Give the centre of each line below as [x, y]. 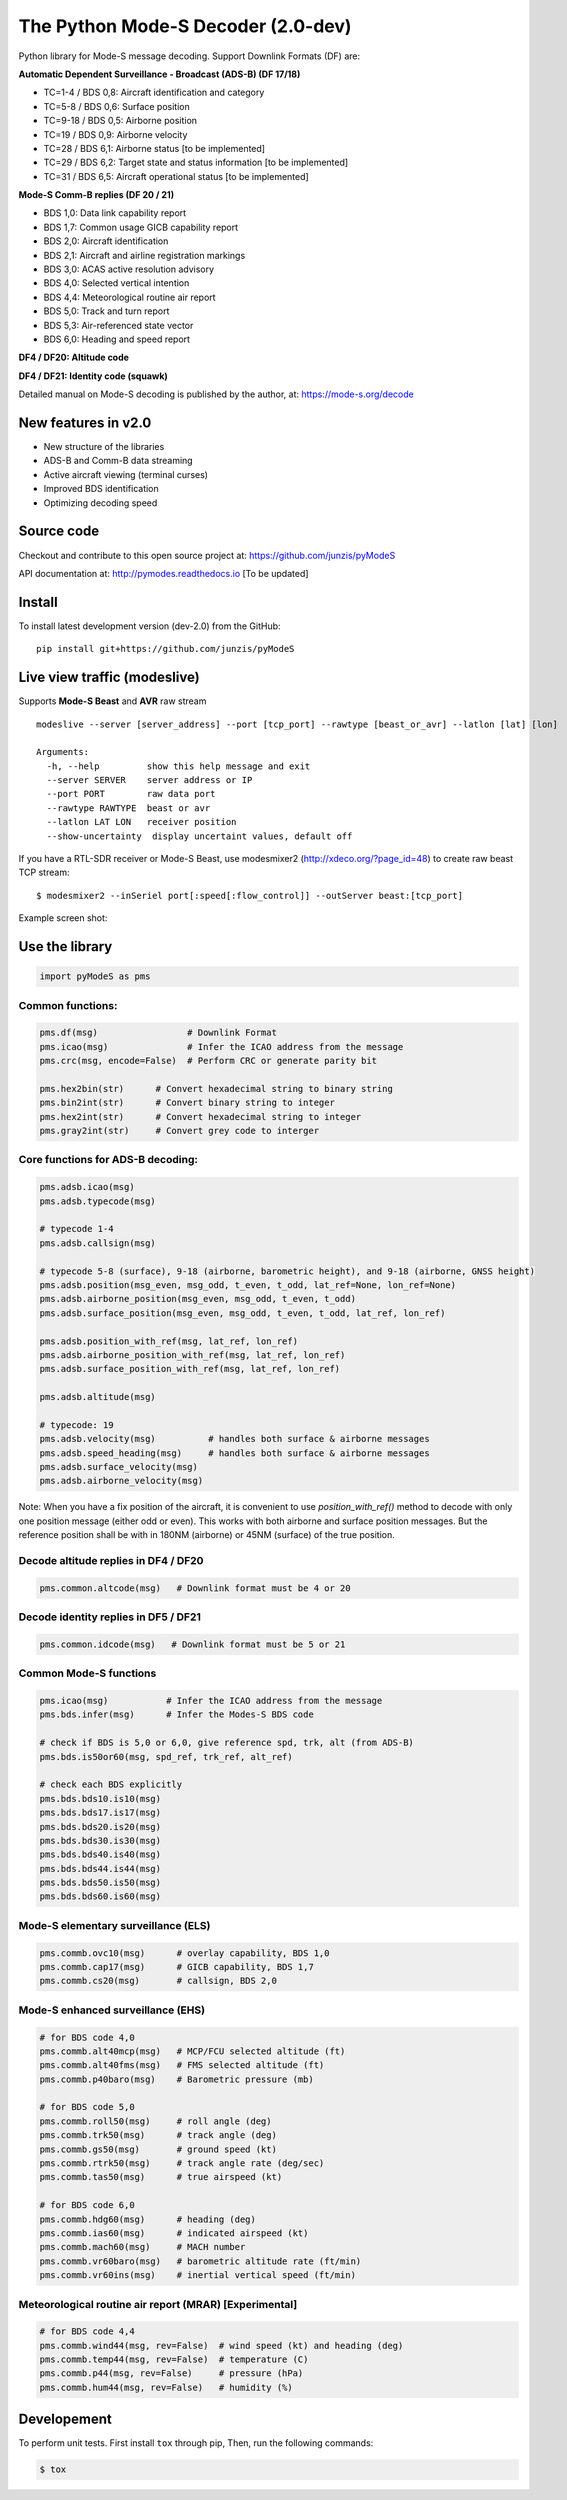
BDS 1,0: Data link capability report [115, 213]
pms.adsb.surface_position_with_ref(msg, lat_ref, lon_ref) [190, 1369]
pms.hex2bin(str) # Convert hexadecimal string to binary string [216, 1088]
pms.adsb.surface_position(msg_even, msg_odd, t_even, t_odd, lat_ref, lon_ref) [242, 1313]
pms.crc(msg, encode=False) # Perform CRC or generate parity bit [208, 1061]
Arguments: [63, 752]
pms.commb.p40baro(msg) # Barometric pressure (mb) [176, 2079]
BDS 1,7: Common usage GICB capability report [141, 227]
